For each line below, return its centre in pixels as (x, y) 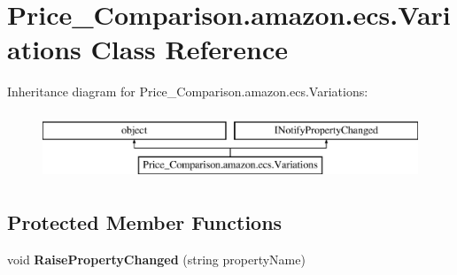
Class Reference (190, 49)
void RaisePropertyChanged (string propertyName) (156, 260)
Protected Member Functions (145, 222)
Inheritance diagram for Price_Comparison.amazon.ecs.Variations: (188, 92)
